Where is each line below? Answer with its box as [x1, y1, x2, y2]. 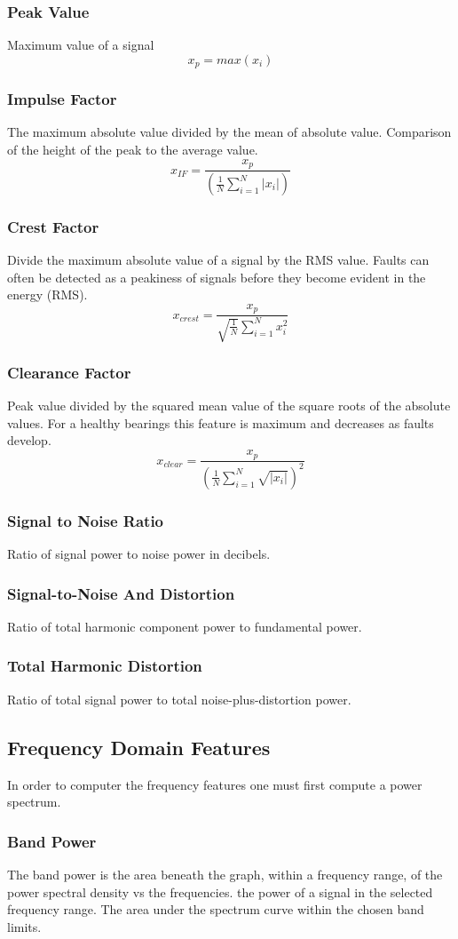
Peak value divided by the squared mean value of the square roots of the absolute [7, 396, 451, 415]
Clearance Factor [7, 362, 131, 383]
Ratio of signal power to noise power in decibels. [7, 545, 271, 563]
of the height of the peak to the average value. [7, 140, 258, 159]
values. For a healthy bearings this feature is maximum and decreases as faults [7, 413, 434, 432]
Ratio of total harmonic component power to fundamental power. [7, 617, 362, 635]
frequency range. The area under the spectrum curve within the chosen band [7, 900, 424, 919]
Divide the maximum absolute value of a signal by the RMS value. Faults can [7, 251, 430, 269]
